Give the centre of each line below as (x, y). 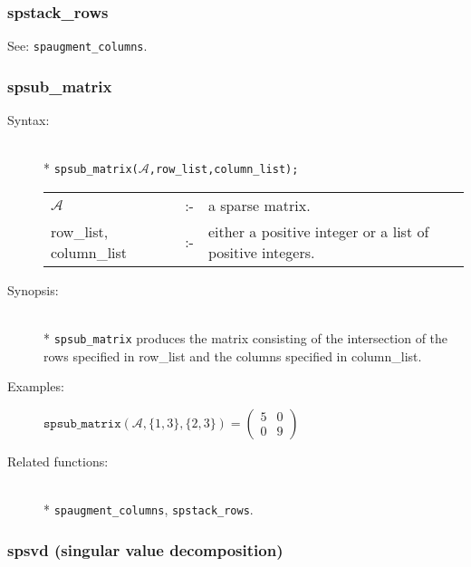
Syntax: (29, 120)
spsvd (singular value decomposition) (145, 549)
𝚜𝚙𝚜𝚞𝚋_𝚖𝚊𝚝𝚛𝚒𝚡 (82, 423)
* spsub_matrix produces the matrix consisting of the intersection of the (246, 338)
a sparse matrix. (259, 205)
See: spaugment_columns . (77, 46)
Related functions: (58, 461)
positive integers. (261, 252)
